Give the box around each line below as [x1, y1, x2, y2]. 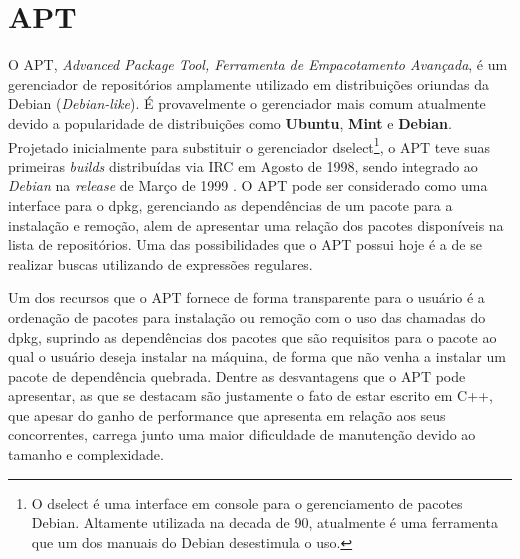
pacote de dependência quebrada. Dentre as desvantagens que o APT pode [8, 365, 466, 386]
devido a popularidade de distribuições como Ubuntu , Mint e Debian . [8, 112, 452, 133]
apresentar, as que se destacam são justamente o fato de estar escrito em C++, [8, 385, 493, 406]
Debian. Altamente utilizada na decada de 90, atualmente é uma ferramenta [31, 512, 498, 533]
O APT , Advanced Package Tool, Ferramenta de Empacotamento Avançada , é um [8, 54, 508, 75]
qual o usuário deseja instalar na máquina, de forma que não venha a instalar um [8, 346, 506, 367]
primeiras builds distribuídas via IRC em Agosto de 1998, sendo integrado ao [8, 155, 478, 176]
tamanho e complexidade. [8, 444, 164, 465]
